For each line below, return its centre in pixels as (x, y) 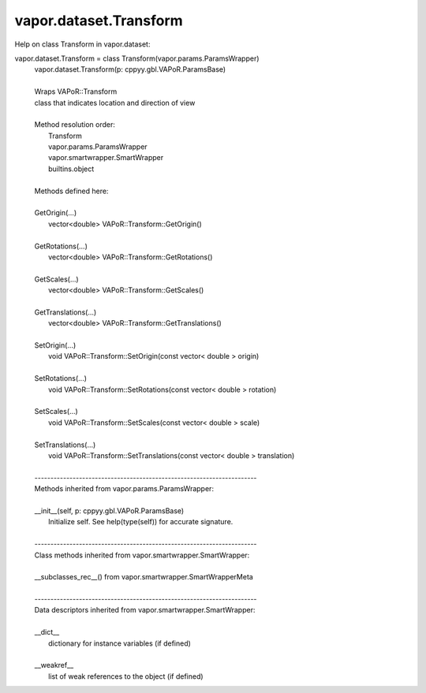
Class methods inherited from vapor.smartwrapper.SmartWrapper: (142, 555)
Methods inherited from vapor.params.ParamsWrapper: (124, 489)
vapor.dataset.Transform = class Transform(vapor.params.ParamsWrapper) (137, 58)
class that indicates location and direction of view (115, 102)
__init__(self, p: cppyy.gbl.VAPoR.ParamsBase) (109, 510)
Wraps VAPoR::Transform (76, 91)
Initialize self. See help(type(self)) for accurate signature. (141, 522)
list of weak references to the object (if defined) (126, 676)
